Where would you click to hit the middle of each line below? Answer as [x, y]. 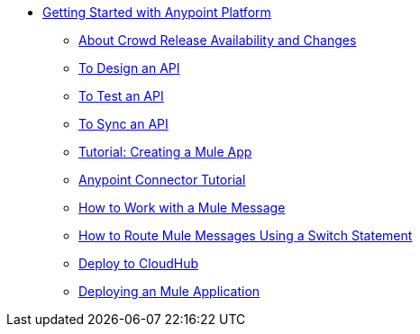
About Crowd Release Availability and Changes [218, 40]
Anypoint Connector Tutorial [162, 180]
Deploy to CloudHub [139, 263]
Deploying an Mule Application [169, 291]
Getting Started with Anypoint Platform [157, 12]
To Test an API [121, 96]
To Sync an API [123, 124]
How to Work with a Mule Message [182, 208]
